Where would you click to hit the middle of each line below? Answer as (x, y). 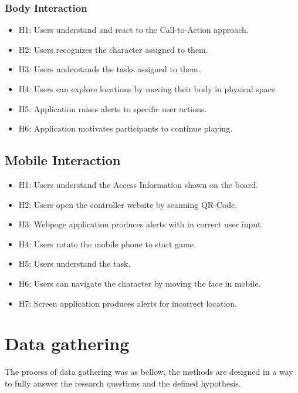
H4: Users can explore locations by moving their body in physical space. (148, 89)
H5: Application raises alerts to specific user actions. (113, 108)
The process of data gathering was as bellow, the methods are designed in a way (149, 372)
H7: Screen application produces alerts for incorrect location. (128, 303)
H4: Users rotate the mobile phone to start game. (107, 243)
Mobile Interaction (63, 160)
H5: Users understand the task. (74, 263)
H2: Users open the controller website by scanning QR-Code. (128, 204)
